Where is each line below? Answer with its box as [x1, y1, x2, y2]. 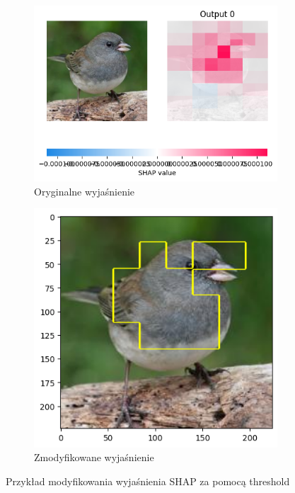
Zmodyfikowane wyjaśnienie [34, 450, 154, 465]
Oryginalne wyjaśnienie [34, 183, 135, 198]
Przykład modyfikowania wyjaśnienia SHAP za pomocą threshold [6, 473, 290, 488]
